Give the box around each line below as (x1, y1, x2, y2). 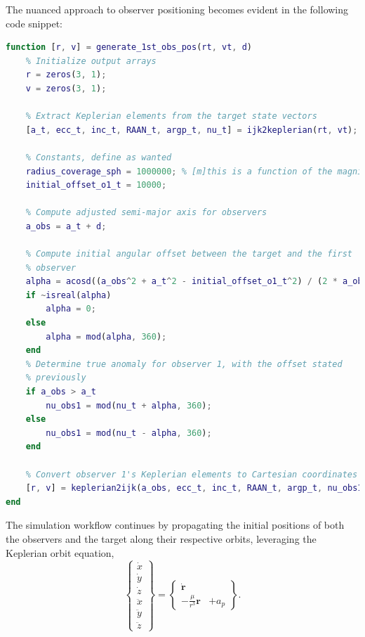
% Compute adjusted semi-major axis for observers (25, 207, 267, 218)
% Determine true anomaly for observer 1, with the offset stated (25, 359, 343, 369)
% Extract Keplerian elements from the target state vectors (25, 111, 317, 122)
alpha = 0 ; (46, 304, 96, 314)
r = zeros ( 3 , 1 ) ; (25, 70, 107, 80)
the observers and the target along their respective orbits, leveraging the (6, 531, 317, 546)
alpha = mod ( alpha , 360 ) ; (46, 331, 167, 342)
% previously (25, 373, 86, 383)
